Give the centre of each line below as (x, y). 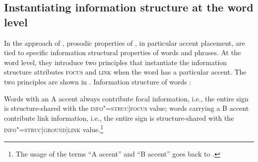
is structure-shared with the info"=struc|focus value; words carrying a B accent (127, 108)
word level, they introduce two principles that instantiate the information (116, 62)
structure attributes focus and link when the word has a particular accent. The (125, 72)
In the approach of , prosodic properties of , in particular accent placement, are (125, 42)
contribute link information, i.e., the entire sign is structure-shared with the (119, 118)
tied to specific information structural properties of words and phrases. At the (123, 52)
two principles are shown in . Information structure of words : (98, 81)
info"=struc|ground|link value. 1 (54, 128)
